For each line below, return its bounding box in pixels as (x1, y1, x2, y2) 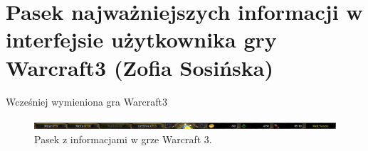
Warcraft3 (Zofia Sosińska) (6, 52, 273, 82)
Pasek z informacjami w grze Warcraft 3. (34, 131, 212, 146)
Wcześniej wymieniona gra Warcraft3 (6, 94, 167, 108)
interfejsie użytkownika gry (6, 25, 277, 54)
